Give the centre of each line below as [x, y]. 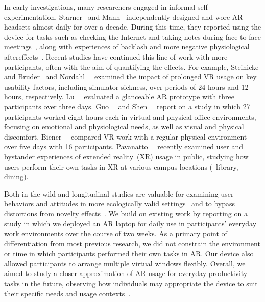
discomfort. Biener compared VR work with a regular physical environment [126, 136]
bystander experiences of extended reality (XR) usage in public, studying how [126, 156]
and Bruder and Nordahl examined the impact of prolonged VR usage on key [130, 77]
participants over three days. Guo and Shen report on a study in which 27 [127, 106]
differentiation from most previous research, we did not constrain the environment [132, 243]
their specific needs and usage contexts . [67, 293]
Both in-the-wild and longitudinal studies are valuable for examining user [119, 193]
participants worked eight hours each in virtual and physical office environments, [130, 116]
